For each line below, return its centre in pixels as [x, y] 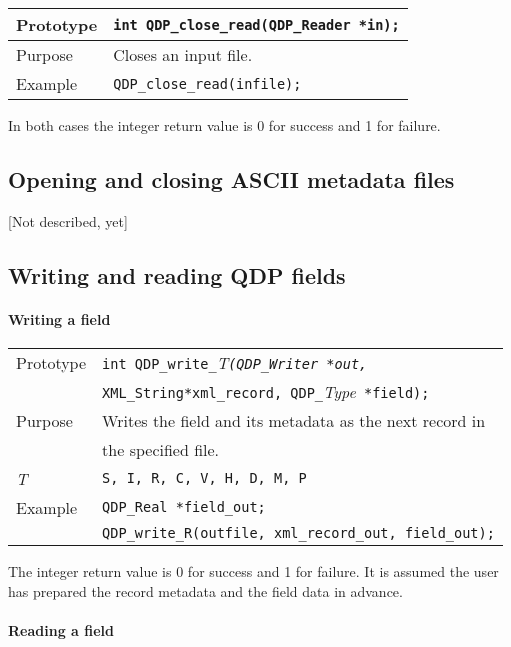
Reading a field [61, 629]
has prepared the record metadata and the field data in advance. [205, 590]
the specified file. [161, 449]
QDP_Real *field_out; [184, 507]
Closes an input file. [183, 54]
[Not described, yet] [68, 220]
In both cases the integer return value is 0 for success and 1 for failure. [224, 125]
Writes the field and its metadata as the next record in [294, 420]
